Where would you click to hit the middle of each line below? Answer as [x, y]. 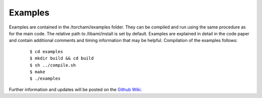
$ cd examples [46, 51]
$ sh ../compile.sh [53, 65]
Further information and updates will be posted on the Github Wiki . [75, 89]
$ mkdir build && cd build [62, 58]
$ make [38, 72]
